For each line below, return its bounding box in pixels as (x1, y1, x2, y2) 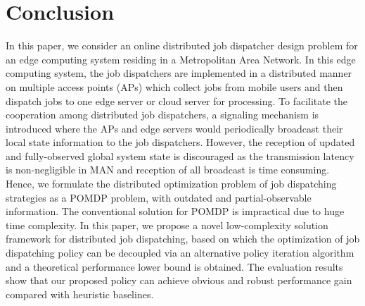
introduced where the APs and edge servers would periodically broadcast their (6, 121, 343, 135)
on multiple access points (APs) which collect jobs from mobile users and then (6, 79, 343, 94)
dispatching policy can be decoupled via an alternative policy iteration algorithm (6, 245, 354, 260)
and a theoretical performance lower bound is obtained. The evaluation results (6, 259, 343, 274)
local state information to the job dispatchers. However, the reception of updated (6, 135, 355, 149)
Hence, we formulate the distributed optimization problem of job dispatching (6, 176, 337, 191)
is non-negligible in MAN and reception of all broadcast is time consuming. (6, 162, 330, 177)
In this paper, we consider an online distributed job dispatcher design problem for (6, 38, 358, 53)
